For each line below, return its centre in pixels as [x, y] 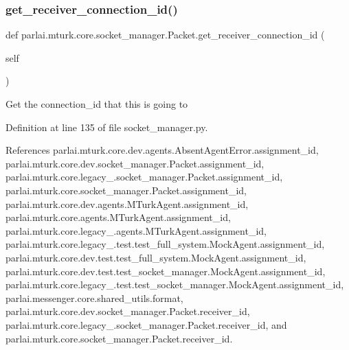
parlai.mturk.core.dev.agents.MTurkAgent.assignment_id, [127, 203]
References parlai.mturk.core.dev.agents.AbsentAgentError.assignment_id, [162, 150]
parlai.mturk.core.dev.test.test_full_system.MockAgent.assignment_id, [156, 257]
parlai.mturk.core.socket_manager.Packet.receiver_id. [119, 338]
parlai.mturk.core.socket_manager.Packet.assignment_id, [126, 190]
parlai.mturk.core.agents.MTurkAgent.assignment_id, [118, 217]
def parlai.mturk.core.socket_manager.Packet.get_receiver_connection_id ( [165, 35]
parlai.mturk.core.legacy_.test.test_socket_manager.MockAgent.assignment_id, [175, 284]
